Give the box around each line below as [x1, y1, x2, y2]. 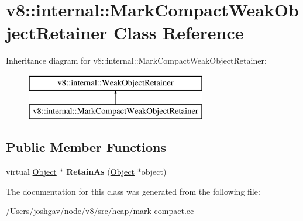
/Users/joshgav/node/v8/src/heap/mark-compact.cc [6, 205, 194, 217]
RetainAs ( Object [66, 165, 135, 178]
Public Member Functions [6, 138, 166, 156]
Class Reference [113, 20, 244, 44]
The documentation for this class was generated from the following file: [6, 185, 260, 197]
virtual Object [6, 165, 57, 178]
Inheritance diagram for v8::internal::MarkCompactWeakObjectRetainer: [6, 54, 267, 67]
